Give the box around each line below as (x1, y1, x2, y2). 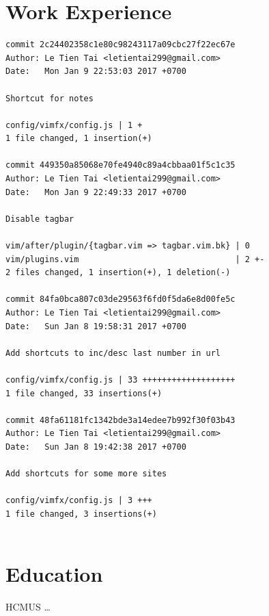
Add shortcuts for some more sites (5, 469, 167, 479)
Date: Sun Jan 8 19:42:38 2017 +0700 (5, 441, 186, 452)
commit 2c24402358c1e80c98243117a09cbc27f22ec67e (5, 40, 236, 50)
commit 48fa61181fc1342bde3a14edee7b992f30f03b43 (5, 415, 236, 425)
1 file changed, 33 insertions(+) (5, 388, 162, 398)
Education (5, 560, 103, 588)
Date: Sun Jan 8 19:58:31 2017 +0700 (5, 321, 186, 331)
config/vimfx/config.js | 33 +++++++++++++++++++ (5, 374, 236, 385)
